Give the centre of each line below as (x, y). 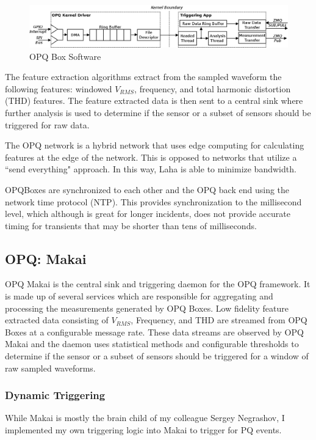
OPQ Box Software (65, 56)
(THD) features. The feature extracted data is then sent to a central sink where (154, 101)
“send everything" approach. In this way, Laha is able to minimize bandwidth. (151, 169)
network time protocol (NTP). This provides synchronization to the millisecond (153, 201)
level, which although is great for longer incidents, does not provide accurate (148, 214)
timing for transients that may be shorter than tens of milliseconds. (131, 225)
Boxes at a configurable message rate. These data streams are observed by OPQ (154, 332)
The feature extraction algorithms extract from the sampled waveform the (143, 77)
